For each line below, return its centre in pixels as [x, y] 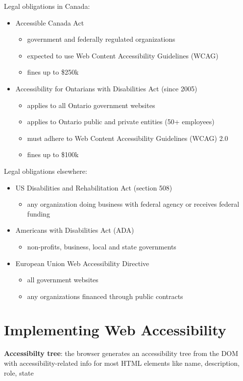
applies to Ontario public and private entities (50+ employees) [121, 122]
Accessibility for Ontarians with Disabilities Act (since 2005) [106, 88]
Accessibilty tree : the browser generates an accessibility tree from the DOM [121, 353]
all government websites [63, 280]
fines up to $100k [53, 154]
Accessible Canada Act [50, 22]
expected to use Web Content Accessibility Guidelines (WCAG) [123, 55]
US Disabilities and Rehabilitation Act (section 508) [94, 187]
